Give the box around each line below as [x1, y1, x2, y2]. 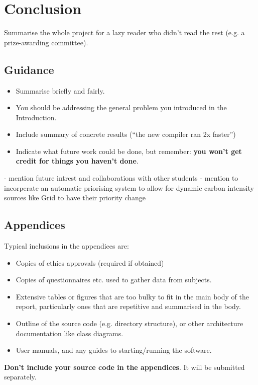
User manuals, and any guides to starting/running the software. [16, 345, 212, 355]
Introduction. [16, 112, 57, 122]
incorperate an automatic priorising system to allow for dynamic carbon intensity [4, 182, 254, 193]
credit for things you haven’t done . [16, 156, 139, 166]
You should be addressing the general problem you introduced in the [16, 102, 227, 113]
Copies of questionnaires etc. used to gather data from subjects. [16, 274, 212, 285]
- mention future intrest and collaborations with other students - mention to [4, 173, 238, 183]
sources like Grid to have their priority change [4, 192, 146, 203]
